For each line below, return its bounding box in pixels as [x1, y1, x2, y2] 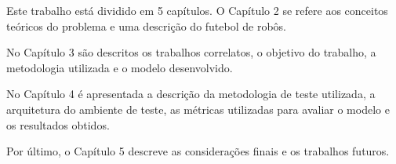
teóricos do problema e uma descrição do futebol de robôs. [6, 17, 286, 34]
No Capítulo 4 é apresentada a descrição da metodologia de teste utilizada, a [6, 86, 376, 102]
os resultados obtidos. [6, 116, 110, 133]
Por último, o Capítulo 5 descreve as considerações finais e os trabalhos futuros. [6, 143, 390, 159]
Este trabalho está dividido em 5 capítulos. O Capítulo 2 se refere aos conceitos [6, 2, 388, 18]
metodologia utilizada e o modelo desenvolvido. [6, 59, 233, 75]
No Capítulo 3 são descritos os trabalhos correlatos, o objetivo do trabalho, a [6, 44, 376, 60]
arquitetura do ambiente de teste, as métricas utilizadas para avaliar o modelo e [6, 100, 390, 117]
